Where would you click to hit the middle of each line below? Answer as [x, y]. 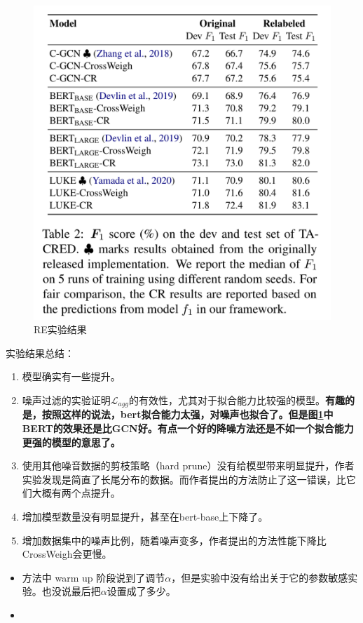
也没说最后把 [71, 591]
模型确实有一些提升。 [71, 376]
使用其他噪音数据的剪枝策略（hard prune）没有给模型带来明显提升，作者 [188, 465]
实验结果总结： [40, 353]
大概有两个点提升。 [76, 493]
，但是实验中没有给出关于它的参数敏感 [260, 577]
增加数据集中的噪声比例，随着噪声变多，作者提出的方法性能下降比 [174, 540]
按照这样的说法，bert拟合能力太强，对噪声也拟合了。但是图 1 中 [187, 414]
